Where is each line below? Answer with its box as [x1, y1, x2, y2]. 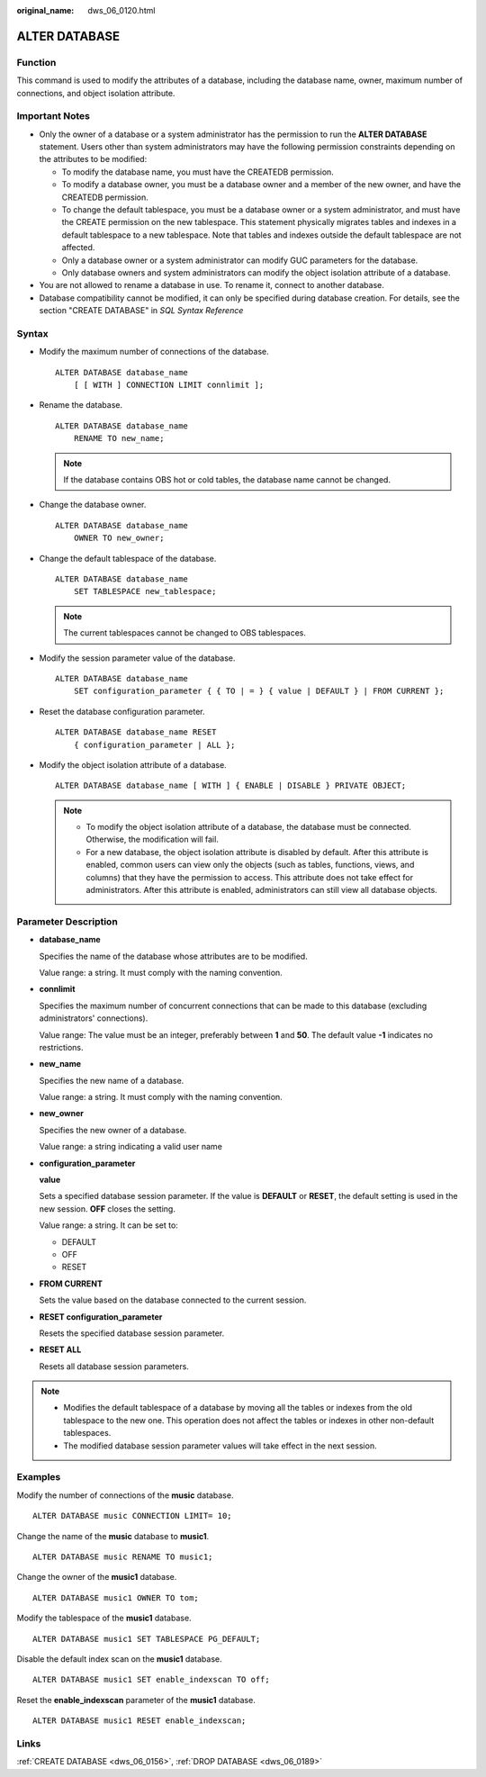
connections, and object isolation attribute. [16, 87, 175, 98]
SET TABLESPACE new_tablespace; [73, 586, 217, 597]
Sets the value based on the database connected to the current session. [39, 1294, 307, 1305]
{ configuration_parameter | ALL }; [73, 739, 236, 750]
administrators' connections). [39, 1013, 148, 1024]
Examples [16, 1471, 61, 1484]
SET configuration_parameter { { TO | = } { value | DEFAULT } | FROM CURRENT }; [73, 686, 445, 697]
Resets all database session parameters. [39, 1360, 189, 1372]
